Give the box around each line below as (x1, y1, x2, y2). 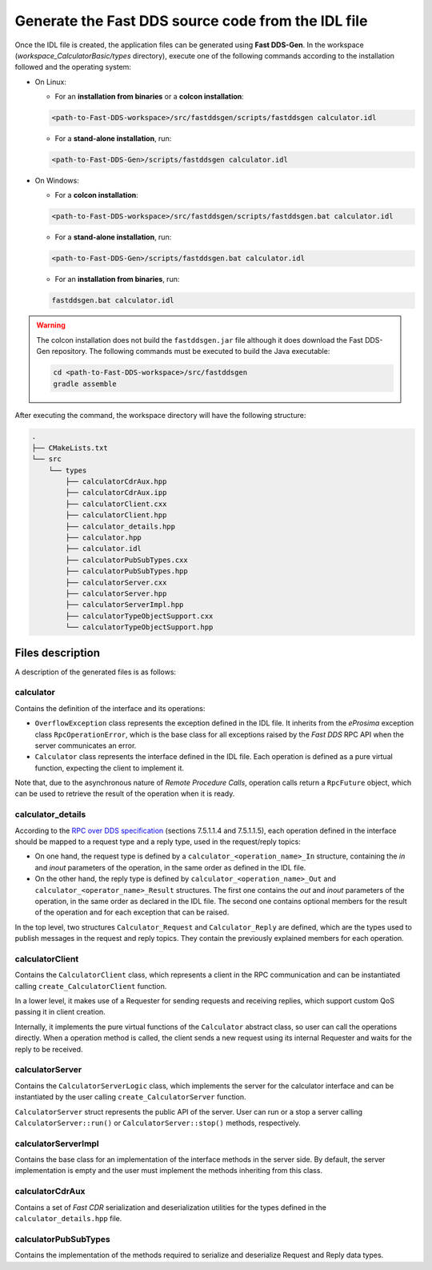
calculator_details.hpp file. (14, 1214, 122, 1223)
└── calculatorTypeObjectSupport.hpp (65, 623, 214, 632)
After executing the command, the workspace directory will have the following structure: (14, 411, 306, 420)
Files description (14, 645, 100, 660)
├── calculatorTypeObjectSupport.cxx (65, 611, 214, 621)
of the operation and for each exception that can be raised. (34, 907, 230, 917)
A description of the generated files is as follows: (14, 667, 176, 677)
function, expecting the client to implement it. (34, 763, 184, 773)
